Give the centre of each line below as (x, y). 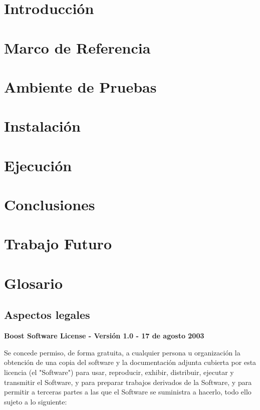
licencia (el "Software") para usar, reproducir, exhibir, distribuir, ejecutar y (119, 372)
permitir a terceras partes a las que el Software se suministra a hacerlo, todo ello (128, 392)
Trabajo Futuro (58, 244)
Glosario (34, 283)
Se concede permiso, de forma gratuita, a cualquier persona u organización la (122, 352)
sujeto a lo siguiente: (36, 401)
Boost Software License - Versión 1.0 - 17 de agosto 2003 (104, 336)
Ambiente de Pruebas (80, 86)
